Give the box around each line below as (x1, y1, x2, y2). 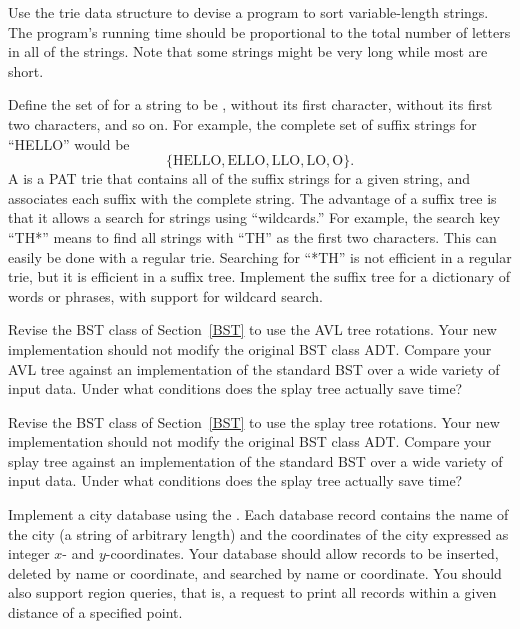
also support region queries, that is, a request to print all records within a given (8, 582, 497, 603)
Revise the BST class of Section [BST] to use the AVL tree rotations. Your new (8, 319, 497, 340)
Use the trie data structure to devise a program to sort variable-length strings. (8, 2, 489, 22)
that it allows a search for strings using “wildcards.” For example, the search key (8, 207, 501, 228)
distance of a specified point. (8, 602, 183, 623)
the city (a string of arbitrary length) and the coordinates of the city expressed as (8, 523, 509, 544)
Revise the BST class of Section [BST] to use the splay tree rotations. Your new (8, 411, 500, 432)
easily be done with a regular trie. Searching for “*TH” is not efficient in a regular (8, 246, 512, 267)
